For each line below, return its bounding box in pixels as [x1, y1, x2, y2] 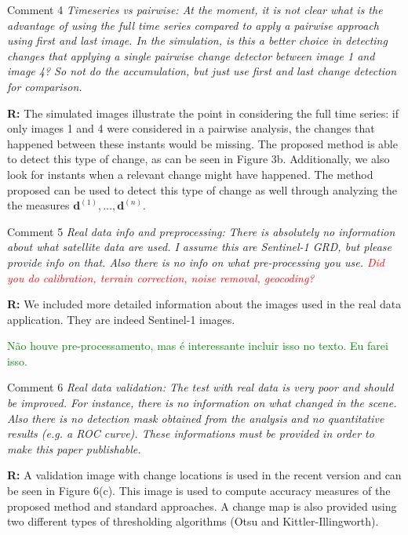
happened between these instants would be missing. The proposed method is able [7, 135, 398, 151]
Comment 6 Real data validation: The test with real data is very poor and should [7, 379, 394, 395]
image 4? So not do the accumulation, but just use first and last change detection [7, 63, 397, 79]
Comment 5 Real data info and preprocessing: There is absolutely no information [7, 223, 395, 239]
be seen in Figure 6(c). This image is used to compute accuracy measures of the [7, 482, 391, 499]
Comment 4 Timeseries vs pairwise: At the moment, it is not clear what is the [7, 2, 383, 17]
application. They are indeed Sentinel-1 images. [7, 311, 235, 327]
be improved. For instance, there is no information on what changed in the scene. [7, 395, 397, 411]
